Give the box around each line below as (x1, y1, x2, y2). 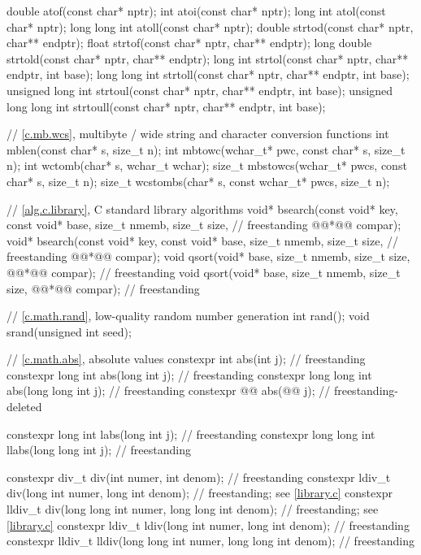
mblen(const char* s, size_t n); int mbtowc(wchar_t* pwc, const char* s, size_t (7, 141, 406, 158)
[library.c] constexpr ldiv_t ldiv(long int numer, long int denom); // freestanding (7, 516, 410, 533)
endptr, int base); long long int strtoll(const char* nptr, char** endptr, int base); (7, 66, 410, 83)
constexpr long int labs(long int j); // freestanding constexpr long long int (7, 425, 375, 442)
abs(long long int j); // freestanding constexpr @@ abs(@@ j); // (7, 382, 331, 399)
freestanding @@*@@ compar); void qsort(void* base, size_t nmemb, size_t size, (7, 248, 410, 265)
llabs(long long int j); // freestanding (7, 441, 191, 458)
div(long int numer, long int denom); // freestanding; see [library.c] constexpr (7, 484, 393, 501)
